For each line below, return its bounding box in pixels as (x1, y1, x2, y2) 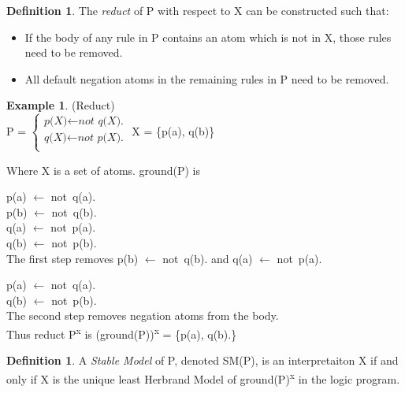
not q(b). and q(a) (162, 250, 253, 266)
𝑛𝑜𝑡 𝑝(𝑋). (77, 132, 124, 144)
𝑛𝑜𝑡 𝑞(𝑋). (78, 116, 124, 128)
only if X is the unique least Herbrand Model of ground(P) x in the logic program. (6, 368, 400, 387)
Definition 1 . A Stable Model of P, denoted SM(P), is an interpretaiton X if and (6, 352, 399, 369)
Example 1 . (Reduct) (6, 97, 115, 113)
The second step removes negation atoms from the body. (6, 307, 279, 324)
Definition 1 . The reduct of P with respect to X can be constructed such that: (6, 2, 389, 18)
